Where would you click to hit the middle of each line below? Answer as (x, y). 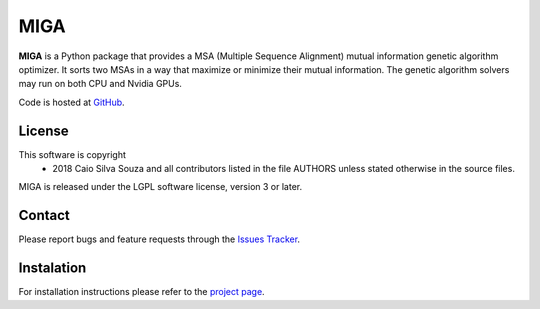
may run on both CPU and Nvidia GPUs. (100, 84)
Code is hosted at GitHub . (71, 102)
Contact (44, 215)
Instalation (52, 268)
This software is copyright (72, 154)
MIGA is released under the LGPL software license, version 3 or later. (160, 187)
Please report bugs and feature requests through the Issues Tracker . (159, 239)
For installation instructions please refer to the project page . (141, 292)
